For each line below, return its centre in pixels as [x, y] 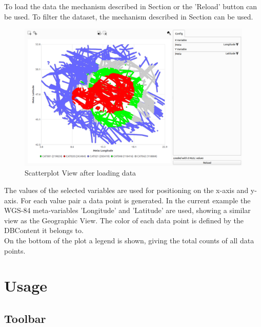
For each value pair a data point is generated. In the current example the [136, 200]
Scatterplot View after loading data [81, 173]
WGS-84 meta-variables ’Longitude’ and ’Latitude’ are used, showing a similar [127, 210]
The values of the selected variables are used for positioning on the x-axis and [126, 190]
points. [15, 250]
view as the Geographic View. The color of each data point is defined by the [124, 220]
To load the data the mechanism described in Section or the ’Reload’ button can [131, 6]
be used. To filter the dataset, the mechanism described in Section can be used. [129, 16]
